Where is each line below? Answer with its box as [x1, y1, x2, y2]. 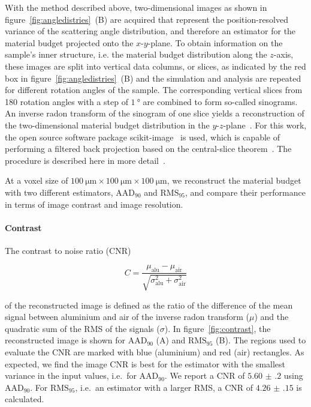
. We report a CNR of [164, 369, 245, 382]
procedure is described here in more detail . [5, 154, 165, 166]
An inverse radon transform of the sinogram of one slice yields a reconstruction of [5, 107, 304, 119]
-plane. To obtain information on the [147, 36, 283, 49]
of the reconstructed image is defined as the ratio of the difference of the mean [5, 298, 293, 311]
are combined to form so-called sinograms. [143, 95, 298, 107]
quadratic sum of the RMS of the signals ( [5, 322, 160, 334]
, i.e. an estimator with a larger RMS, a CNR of [75, 381, 253, 393]
